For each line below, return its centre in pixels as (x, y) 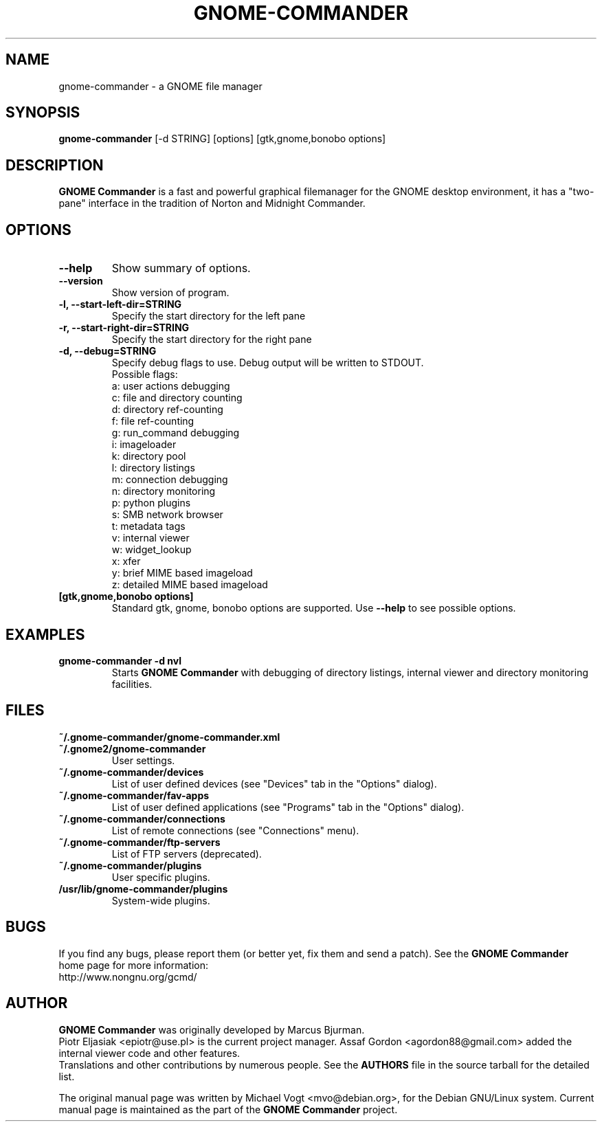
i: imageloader (144, 445)
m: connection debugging (170, 480)
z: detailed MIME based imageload (190, 585)
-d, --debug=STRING (108, 351)
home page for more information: (133, 965)
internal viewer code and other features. (149, 1053)
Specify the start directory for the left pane (209, 316)
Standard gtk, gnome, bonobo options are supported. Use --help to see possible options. (314, 608)
